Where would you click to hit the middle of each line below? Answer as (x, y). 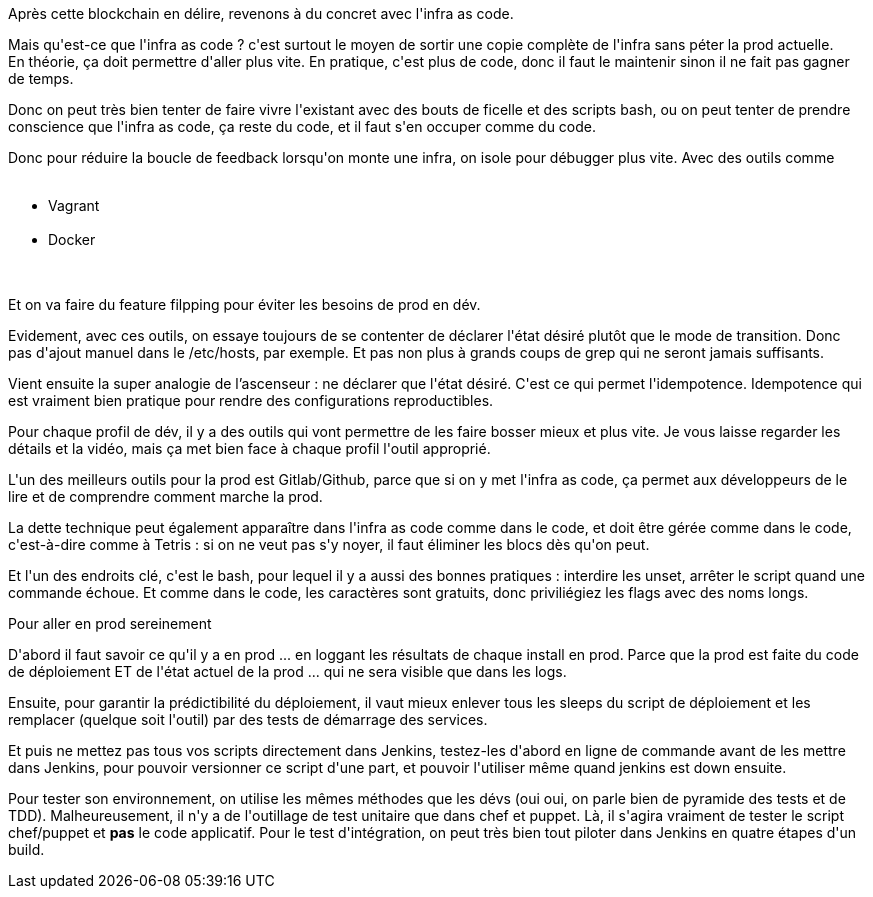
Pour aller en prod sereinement (110, 623)
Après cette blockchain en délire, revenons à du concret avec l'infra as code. (261, 13)
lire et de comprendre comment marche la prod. (165, 496)
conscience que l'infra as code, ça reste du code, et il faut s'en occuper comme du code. (302, 126)
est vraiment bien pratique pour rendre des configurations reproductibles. (251, 400)
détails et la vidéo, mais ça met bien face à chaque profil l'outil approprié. (249, 448)
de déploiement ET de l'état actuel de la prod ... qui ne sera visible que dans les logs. (287, 671)
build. (26, 849)
